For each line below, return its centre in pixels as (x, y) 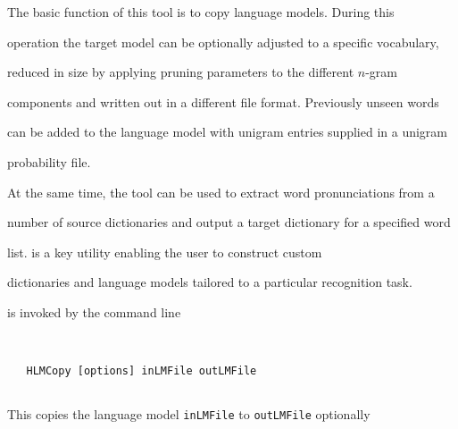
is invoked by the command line (94, 311)
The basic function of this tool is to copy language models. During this (201, 12)
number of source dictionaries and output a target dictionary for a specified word (229, 222)
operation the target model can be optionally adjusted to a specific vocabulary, (223, 42)
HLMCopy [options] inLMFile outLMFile (142, 370)
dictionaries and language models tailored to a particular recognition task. (210, 282)
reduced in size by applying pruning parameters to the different (181, 72)
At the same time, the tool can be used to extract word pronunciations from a (221, 192)
